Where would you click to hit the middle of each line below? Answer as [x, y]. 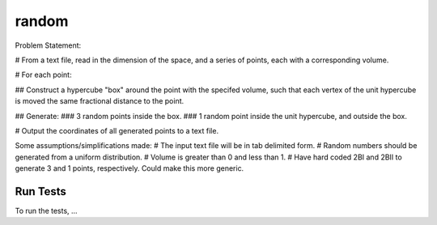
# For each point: [43, 75]
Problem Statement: [48, 45]
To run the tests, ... [46, 210]
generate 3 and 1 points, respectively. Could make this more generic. [129, 168]
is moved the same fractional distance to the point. [100, 101]
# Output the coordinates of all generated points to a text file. [117, 130]
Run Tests [40, 191]
